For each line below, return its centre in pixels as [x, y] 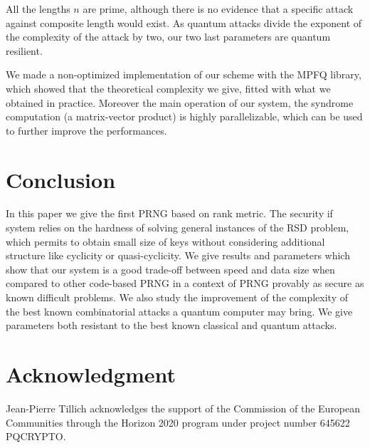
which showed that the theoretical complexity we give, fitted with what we [168, 88]
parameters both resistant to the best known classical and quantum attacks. [171, 325]
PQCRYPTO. [36, 436]
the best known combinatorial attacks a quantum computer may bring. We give [179, 311]
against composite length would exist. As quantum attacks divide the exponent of [184, 22]
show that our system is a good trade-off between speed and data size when [170, 269]
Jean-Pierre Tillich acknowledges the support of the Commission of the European [183, 408]
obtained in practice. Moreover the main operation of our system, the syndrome [180, 102]
